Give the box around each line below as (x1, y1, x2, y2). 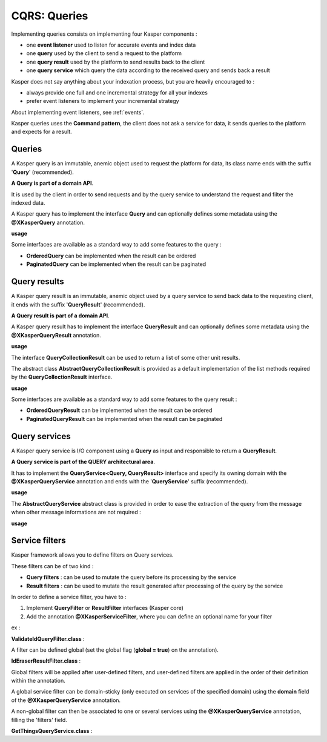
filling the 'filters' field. (11, 716, 67, 723)
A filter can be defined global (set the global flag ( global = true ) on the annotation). (11, 646, 219, 654)
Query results (11, 276, 65, 287)
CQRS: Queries (11, 9, 88, 22)
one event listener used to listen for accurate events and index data (26, 41, 196, 48)
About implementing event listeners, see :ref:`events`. (11, 108, 145, 116)
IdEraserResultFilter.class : (11, 657, 81, 664)
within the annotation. (11, 677, 66, 684)
